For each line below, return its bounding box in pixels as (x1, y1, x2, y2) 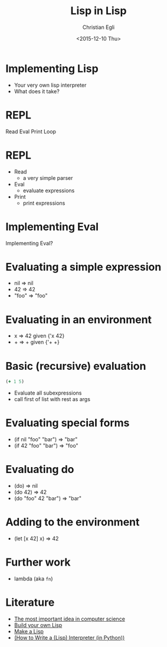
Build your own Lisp (14, 621, 63, 629)
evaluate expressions (22, 187, 75, 194)
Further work (5, 556, 71, 569)
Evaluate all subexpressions (14, 389, 82, 396)
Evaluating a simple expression (5, 260, 162, 274)
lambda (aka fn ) (14, 575, 54, 582)
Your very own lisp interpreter (14, 81, 87, 88)
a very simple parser (22, 174, 73, 181)
